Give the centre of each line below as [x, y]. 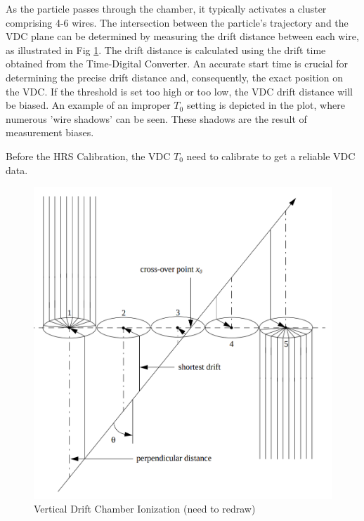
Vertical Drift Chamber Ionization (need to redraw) [145, 509]
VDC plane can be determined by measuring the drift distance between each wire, [182, 36]
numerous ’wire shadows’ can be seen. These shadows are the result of [156, 118]
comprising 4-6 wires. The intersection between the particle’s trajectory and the [177, 22]
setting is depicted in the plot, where [266, 105]
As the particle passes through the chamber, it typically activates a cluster [166, 8]
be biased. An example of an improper [88, 105]
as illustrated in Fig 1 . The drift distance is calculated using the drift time [166, 50]
